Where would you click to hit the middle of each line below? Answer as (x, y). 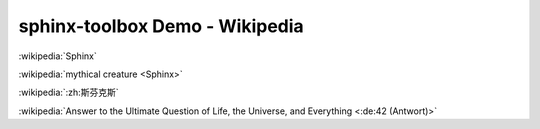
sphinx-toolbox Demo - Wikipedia (161, 26)
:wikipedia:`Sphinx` (57, 56)
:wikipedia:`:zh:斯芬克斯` (68, 92)
